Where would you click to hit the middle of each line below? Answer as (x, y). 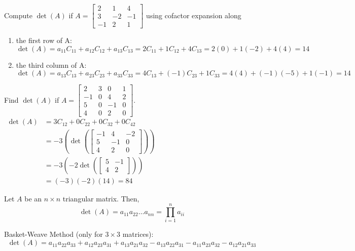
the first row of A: (44, 40)
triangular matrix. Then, (101, 198)
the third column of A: (51, 65)
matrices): (138, 234)
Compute (18, 15)
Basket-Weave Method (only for (54, 234)
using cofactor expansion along (194, 15)
